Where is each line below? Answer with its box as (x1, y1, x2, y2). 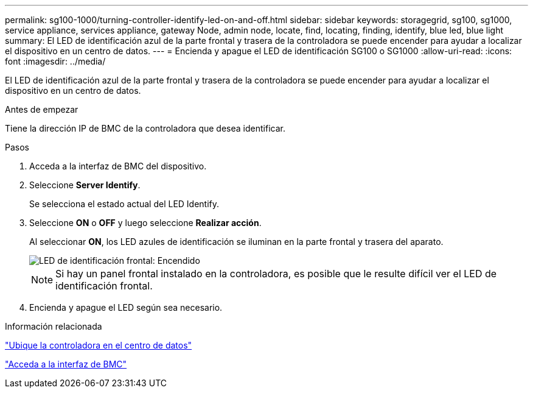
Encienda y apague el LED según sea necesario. (29, 302, 223, 313)
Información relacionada (5, 321, 102, 331)
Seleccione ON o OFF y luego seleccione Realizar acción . (29, 218, 262, 228)
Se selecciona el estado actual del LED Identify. (29, 199, 220, 209)
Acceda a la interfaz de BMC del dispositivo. (29, 161, 207, 171)
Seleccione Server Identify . (29, 180, 141, 190)
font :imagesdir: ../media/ (5, 56, 106, 66)
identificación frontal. (55, 280, 153, 292)
